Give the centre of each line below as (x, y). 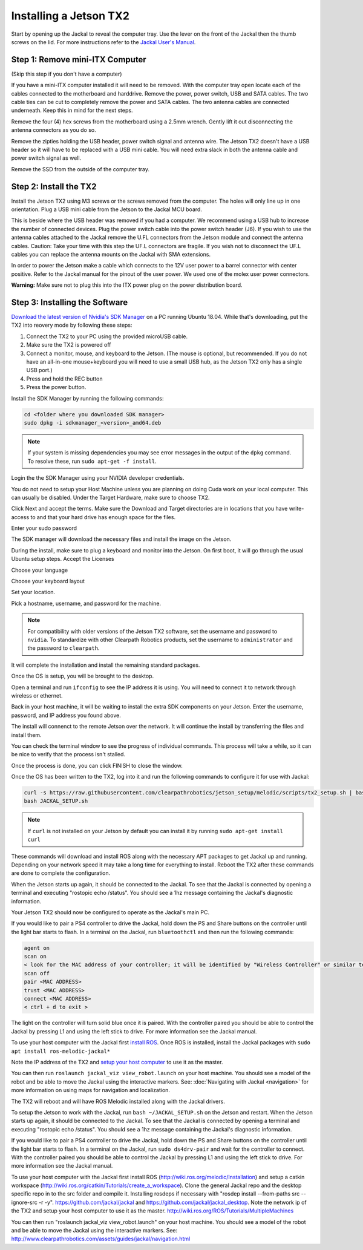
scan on (35, 957)
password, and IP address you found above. (66, 715)
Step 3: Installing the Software (70, 302)
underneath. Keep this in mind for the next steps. (72, 110)
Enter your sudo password (44, 528)
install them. (26, 735)
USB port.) (39, 370)
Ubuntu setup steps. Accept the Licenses (63, 559)
